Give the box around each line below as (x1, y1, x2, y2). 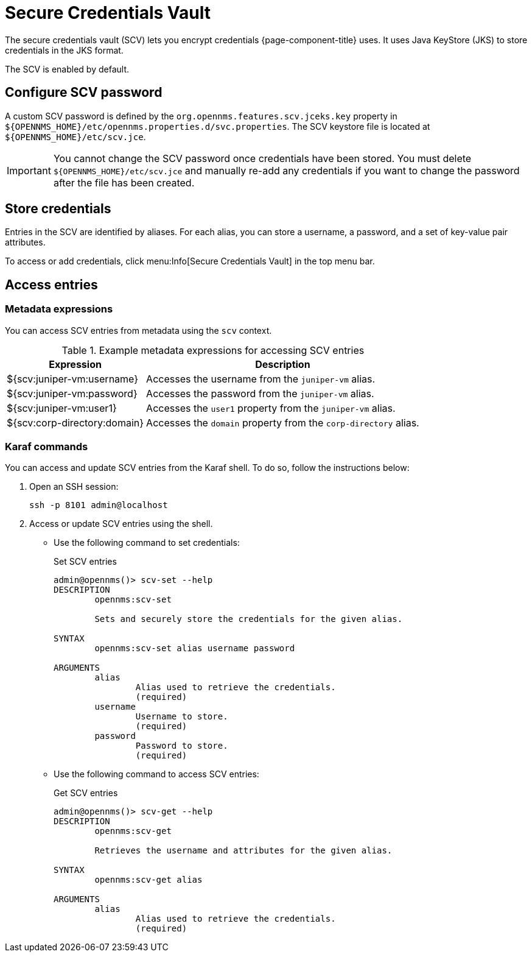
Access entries (5, 277, 98, 292)
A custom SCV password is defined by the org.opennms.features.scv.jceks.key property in (5, 110, 397, 121)
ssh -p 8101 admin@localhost (29, 500, 168, 510)
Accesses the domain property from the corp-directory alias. (146, 416, 419, 429)
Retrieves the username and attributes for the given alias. (94, 846, 393, 856)
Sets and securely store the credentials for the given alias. (94, 614, 403, 624)
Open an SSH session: (29, 481, 119, 492)
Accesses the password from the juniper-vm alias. (146, 387, 374, 400)
